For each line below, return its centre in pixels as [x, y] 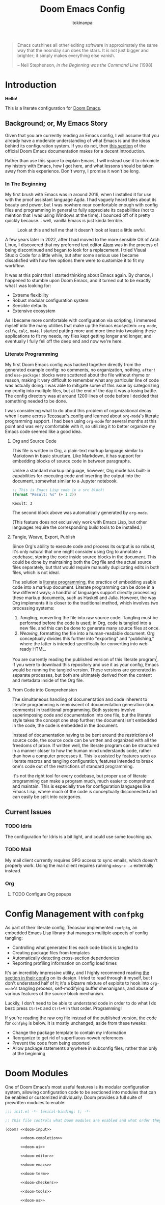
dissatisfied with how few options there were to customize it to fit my [75, 260]
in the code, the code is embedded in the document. [65, 725]
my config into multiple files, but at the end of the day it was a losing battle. [81, 391]
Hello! [11, 98]
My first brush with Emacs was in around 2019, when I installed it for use [78, 194]
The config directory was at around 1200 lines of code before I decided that [82, 396]
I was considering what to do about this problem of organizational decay [78, 411]
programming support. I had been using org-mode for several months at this [81, 421]
